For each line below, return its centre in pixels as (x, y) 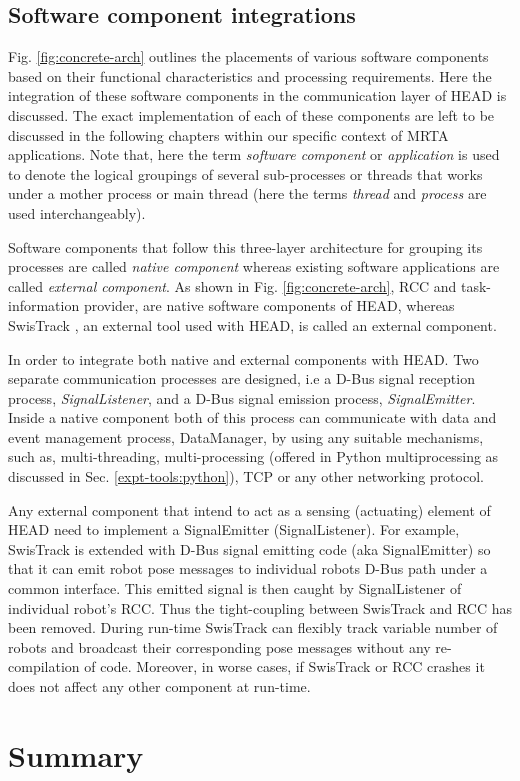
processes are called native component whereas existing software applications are (254, 266)
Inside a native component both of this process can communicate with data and (252, 417)
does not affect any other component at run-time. (159, 686)
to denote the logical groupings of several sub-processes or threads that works (245, 173)
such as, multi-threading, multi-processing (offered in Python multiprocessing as (253, 456)
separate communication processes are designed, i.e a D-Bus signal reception (241, 378)
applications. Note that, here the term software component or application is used (254, 154)
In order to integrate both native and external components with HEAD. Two (243, 358)
